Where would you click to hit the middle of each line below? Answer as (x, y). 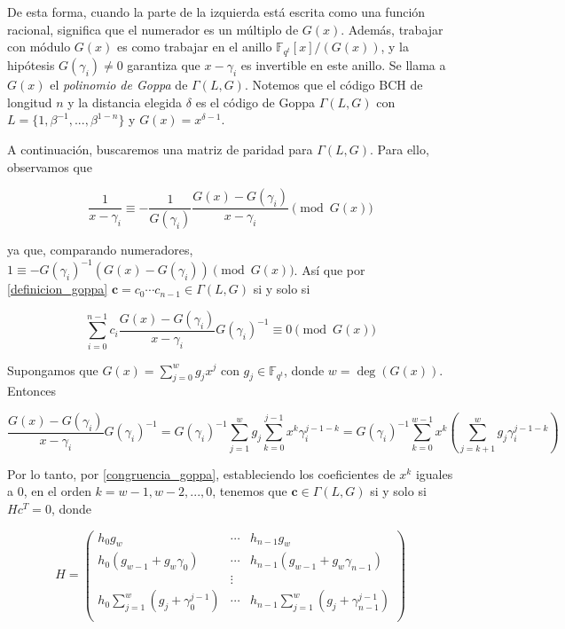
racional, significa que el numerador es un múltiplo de (153, 29)
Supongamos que (53, 370)
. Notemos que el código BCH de (334, 85)
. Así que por (330, 269)
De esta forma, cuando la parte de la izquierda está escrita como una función (216, 12)
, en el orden (57, 491)
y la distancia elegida (125, 102)
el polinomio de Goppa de (119, 85)
